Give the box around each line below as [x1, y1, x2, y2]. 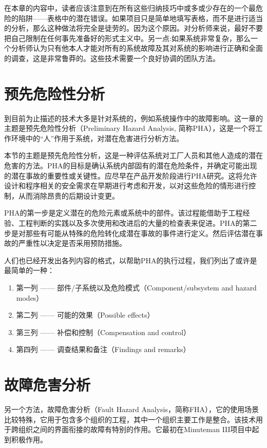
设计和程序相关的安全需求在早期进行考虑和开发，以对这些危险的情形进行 [4, 180, 249, 191]
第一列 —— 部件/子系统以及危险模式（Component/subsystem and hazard [16, 282, 257, 293]
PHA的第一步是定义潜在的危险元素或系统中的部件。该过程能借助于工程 [4, 207, 243, 218]
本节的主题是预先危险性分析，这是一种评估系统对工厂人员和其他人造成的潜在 [4, 150, 263, 161]
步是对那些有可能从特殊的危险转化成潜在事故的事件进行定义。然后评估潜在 [4, 227, 256, 238]
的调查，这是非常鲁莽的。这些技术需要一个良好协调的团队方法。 [4, 52, 220, 63]
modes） [16, 292, 44, 303]
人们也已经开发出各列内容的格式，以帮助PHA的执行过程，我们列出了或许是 [4, 255, 257, 265]
